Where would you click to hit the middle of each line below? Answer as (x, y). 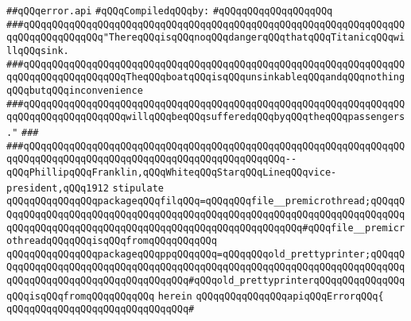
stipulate (138, 188)
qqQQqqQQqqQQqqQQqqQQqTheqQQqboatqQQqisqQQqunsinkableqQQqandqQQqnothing (206, 77)
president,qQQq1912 (58, 188)
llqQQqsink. (38, 50)
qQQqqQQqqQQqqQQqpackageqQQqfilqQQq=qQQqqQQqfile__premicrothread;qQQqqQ (206, 201)
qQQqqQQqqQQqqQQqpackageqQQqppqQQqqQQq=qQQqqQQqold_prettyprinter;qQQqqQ (206, 254)
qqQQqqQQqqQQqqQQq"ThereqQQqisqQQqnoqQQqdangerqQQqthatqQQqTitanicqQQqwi (206, 38)
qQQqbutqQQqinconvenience (75, 90)
